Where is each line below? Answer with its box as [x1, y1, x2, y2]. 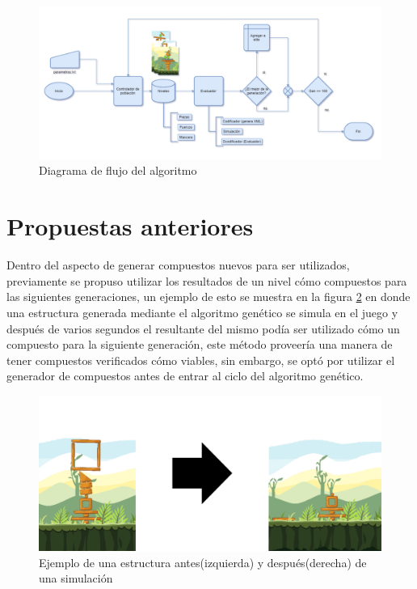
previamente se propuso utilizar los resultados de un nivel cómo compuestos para [6, 272, 407, 289]
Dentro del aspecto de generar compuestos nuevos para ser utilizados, [6, 256, 350, 273]
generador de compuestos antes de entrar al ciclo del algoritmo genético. [6, 367, 364, 384]
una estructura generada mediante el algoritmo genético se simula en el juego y [6, 303, 398, 320]
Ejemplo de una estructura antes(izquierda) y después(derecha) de [39, 553, 367, 570]
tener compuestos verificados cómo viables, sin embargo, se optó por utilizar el [6, 351, 395, 368]
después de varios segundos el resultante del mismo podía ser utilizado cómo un [6, 320, 400, 337]
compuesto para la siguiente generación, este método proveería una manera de [6, 336, 393, 353]
